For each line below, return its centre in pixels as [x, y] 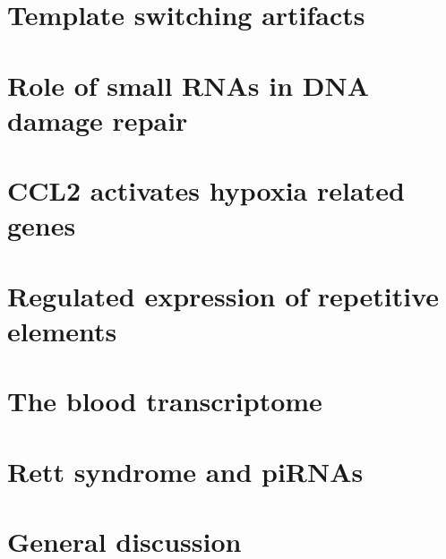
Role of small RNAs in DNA [189, 85]
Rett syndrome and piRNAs [185, 471]
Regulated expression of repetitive [223, 295]
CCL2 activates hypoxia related [206, 190]
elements [62, 330]
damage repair [98, 120]
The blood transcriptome [165, 401]
